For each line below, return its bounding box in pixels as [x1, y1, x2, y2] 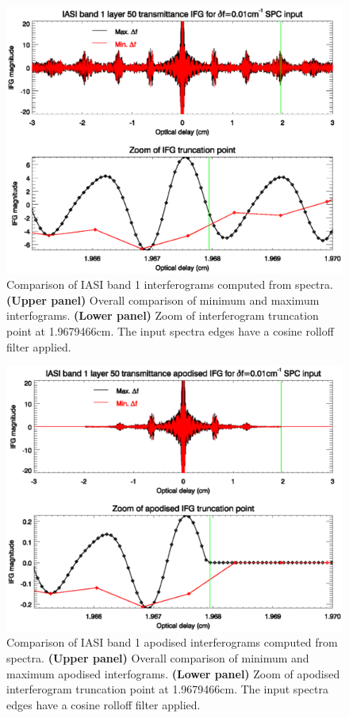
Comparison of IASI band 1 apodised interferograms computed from [6, 634, 338, 651]
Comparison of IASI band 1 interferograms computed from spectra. [6, 276, 333, 293]
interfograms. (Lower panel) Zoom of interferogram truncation [6, 307, 319, 324]
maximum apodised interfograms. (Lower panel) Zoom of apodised [6, 665, 340, 682]
